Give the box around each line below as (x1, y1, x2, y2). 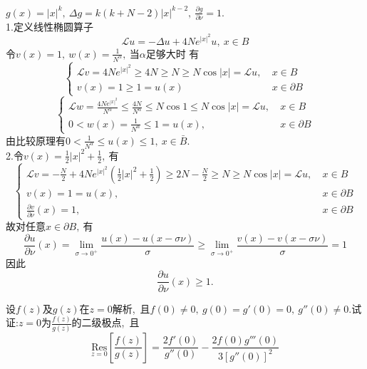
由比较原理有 (6, 132, 66, 147)
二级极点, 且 (81, 315, 140, 330)
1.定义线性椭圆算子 (6, 19, 93, 33)
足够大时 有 (145, 46, 200, 61)
